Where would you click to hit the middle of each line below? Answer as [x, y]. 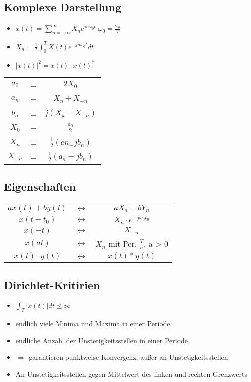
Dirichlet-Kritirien [52, 284]
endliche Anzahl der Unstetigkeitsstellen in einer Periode [102, 340]
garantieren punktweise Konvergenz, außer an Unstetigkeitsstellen [128, 357]
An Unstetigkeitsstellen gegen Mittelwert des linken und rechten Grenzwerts [131, 374]
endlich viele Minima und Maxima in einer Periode [93, 324]
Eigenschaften [40, 187]
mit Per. [123, 243]
